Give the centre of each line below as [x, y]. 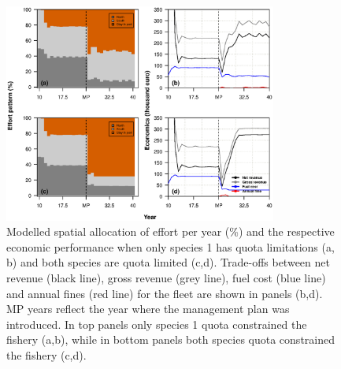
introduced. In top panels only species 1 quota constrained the [157, 324]
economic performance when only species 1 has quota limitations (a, [170, 246]
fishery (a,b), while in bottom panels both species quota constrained [170, 339]
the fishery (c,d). [46, 354]
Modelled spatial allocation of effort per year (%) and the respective [170, 231]
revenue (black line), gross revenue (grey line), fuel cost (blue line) [166, 277]
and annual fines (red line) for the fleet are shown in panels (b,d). [165, 293]
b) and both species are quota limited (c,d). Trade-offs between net [168, 262]
